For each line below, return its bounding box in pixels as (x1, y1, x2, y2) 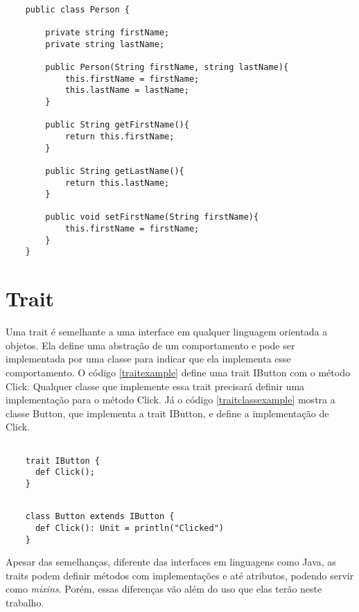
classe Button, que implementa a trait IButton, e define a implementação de (6, 405, 329, 420)
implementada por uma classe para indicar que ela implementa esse (6, 351, 291, 366)
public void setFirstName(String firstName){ (45, 212, 259, 222)
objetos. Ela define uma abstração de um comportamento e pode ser (6, 338, 295, 352)
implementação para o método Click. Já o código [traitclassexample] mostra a (6, 392, 335, 407)
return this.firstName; (64, 131, 175, 141)
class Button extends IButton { (25, 512, 175, 522)
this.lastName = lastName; (64, 85, 189, 96)
